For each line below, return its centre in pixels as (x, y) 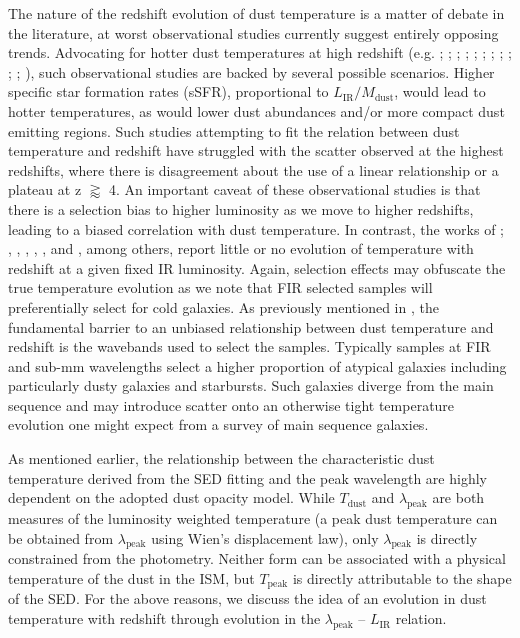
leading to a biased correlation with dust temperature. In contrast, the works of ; (256, 228)
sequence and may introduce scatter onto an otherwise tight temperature (231, 404)
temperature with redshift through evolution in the (164, 618)
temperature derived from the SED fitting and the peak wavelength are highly (247, 477)
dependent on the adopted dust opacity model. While (171, 497)
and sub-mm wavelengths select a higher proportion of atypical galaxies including (257, 365)
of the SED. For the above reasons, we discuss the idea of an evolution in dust (247, 598)
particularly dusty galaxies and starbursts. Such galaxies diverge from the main (251, 385)
